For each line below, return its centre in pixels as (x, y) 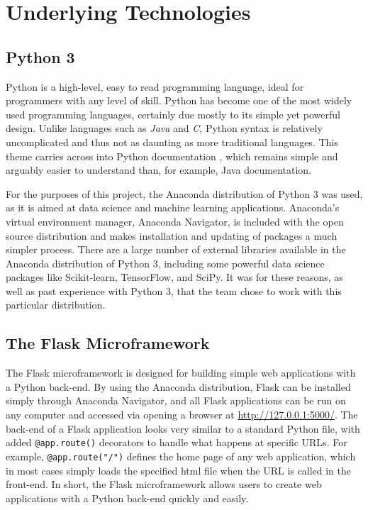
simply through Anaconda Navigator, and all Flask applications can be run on (176, 400)
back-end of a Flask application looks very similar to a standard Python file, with (183, 428)
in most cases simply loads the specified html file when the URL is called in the (178, 470)
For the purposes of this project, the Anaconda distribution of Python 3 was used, (184, 193)
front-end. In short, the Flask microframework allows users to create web (164, 484)
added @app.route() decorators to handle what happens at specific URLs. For (177, 442)
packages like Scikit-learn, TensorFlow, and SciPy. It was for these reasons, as (174, 277)
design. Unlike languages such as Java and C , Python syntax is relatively (164, 128)
